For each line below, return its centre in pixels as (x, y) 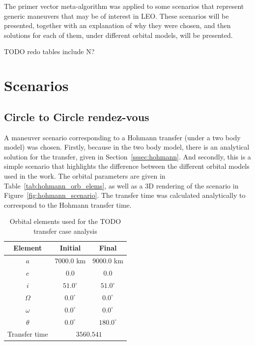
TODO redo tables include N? (49, 51)
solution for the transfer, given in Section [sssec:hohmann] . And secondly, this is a (127, 156)
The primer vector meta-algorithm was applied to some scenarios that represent (124, 6)
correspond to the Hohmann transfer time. (68, 204)
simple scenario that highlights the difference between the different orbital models (127, 166)
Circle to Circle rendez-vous (77, 116)
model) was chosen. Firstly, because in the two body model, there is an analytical (127, 147)
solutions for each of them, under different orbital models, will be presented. (118, 35)
